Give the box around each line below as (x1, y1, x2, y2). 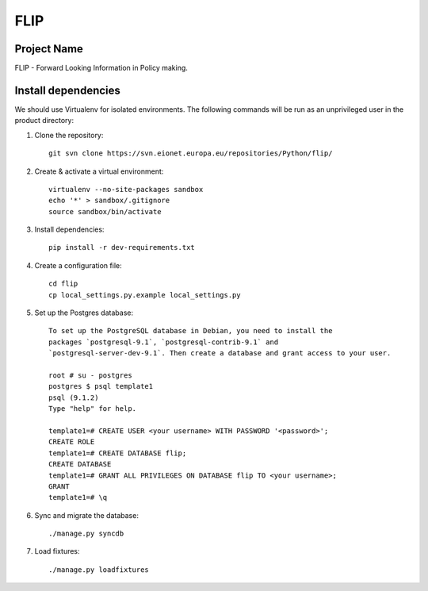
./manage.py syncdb (48, 529, 124, 539)
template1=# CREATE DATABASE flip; (48, 448, 187, 458)
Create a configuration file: (34, 260, 122, 270)
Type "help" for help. (48, 405, 137, 413)
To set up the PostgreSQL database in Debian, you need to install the (48, 326, 333, 336)
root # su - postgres (48, 371, 132, 380)
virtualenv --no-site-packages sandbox (48, 185, 204, 194)
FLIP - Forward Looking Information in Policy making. (14, 63, 188, 73)
